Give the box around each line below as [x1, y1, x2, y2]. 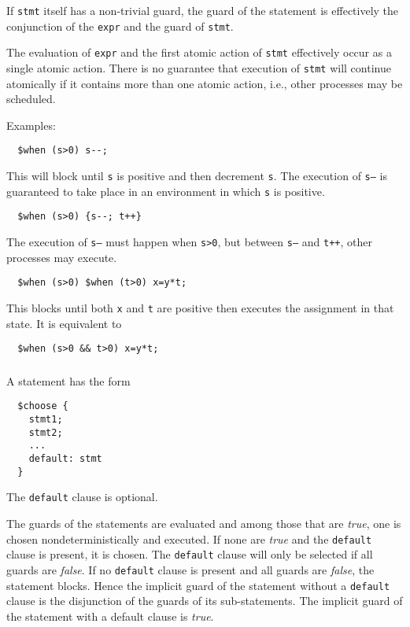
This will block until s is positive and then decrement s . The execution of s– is [6, 168, 388, 184]
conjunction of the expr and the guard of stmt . [6, 17, 234, 34]
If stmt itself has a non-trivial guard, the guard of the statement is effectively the [6, 2, 399, 18]
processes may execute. [6, 249, 117, 265]
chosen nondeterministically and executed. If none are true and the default [6, 530, 372, 547]
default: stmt [28, 452, 102, 464]
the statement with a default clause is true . [6, 607, 214, 624]
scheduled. [6, 90, 56, 107]
